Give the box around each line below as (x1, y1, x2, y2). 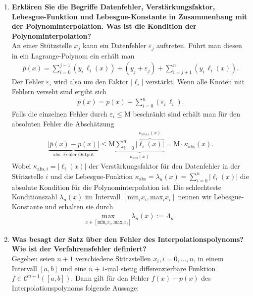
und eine (60, 263, 87, 273)
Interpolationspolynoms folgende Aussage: (11, 282, 139, 293)
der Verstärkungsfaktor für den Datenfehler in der (89, 161, 240, 171)
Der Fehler (11, 76, 44, 87)
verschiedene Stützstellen (75, 253, 151, 263)
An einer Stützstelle (11, 40, 72, 51)
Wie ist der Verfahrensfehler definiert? (11, 243, 147, 254)
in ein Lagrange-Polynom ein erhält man (11, 50, 135, 60)
